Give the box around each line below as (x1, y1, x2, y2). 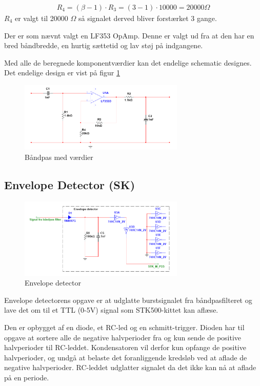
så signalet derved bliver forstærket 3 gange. (78, 13, 217, 24)
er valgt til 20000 (14, 13, 68, 24)
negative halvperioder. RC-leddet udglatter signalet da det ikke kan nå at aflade (4, 362, 256, 373)
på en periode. (4, 372, 49, 382)
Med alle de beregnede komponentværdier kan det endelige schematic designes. (4, 57, 252, 68)
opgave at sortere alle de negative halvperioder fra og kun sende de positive (4, 332, 242, 342)
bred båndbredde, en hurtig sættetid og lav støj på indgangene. (4, 40, 203, 51)
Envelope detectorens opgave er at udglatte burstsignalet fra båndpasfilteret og (4, 294, 252, 305)
